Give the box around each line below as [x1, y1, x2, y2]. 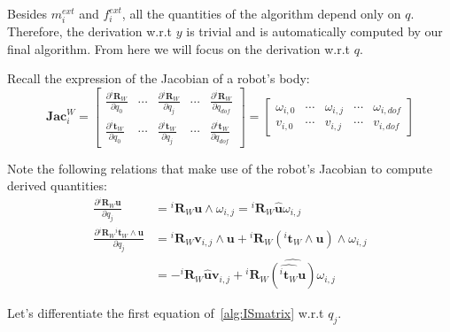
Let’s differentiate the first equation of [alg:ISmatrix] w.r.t [7, 304, 324, 322]
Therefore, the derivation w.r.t [7, 22, 173, 41]
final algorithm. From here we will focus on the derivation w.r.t [7, 39, 351, 58]
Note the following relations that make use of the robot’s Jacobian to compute [7, 158, 432, 177]
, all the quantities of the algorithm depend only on [121, 4, 401, 22]
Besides [7, 4, 48, 22]
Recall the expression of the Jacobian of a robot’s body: [7, 69, 310, 88]
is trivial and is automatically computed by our [186, 22, 443, 41]
